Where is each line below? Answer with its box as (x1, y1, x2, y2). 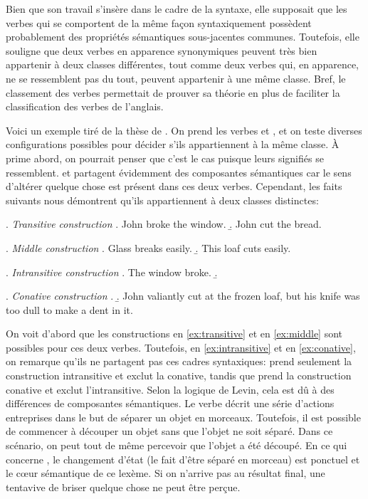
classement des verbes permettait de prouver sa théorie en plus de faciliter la (6, 85, 340, 100)
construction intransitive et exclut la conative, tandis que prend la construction (6, 368, 352, 383)
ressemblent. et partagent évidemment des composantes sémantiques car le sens (6, 164, 352, 179)
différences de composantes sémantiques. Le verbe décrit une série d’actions (6, 396, 335, 411)
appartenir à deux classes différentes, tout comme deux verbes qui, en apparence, (6, 57, 359, 72)
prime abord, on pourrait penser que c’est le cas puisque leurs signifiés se (6, 150, 324, 165)
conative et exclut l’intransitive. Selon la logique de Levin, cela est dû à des (6, 382, 335, 396)
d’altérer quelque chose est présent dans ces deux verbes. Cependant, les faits (6, 179, 342, 194)
